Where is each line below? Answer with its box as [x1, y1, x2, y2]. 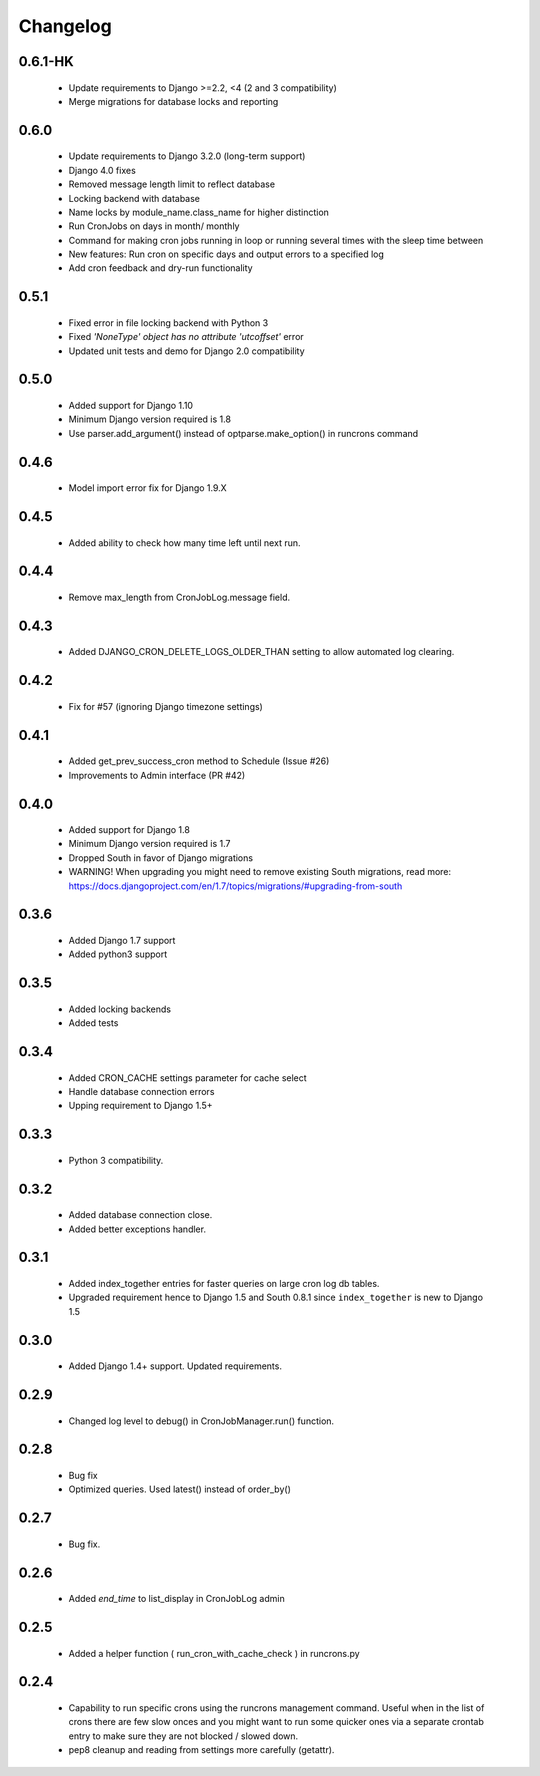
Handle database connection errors [68, 1086, 215, 1098]
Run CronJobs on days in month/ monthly [68, 220, 240, 232]
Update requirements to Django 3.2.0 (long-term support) [68, 150, 306, 162]
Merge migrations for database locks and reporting [68, 95, 279, 107]
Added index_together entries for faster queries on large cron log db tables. [68, 1278, 380, 1290]
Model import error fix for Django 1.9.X [68, 482, 227, 494]
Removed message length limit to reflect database [68, 178, 275, 190]
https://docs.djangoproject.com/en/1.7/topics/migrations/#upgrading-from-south [68, 880, 403, 892]
